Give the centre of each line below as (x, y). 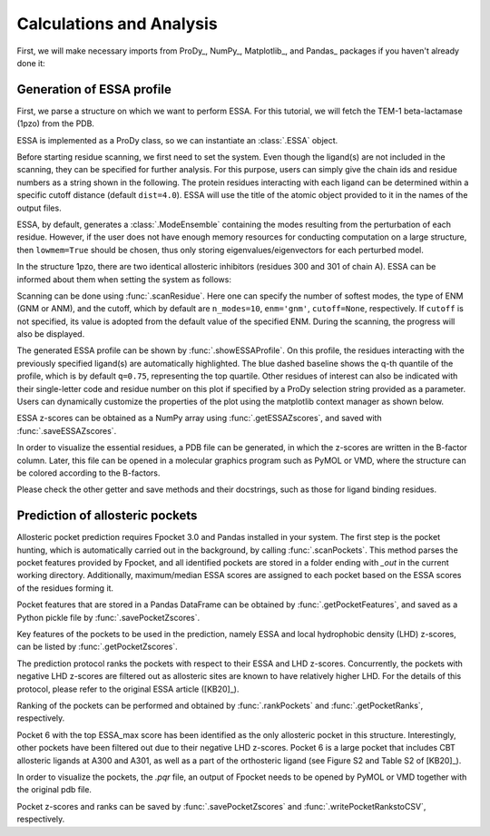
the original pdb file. (54, 790)
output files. (39, 208)
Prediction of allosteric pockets (107, 516)
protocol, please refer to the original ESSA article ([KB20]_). (128, 689)
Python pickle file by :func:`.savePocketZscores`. (108, 617)
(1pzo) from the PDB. (56, 123)
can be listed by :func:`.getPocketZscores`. (98, 647)
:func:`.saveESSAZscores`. (67, 430)
